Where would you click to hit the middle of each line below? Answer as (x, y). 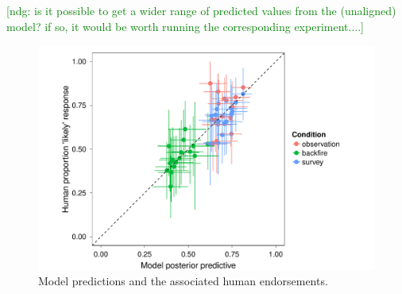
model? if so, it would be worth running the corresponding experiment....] (185, 26)
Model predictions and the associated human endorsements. (183, 281)
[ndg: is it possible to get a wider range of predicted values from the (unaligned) (201, 10)
